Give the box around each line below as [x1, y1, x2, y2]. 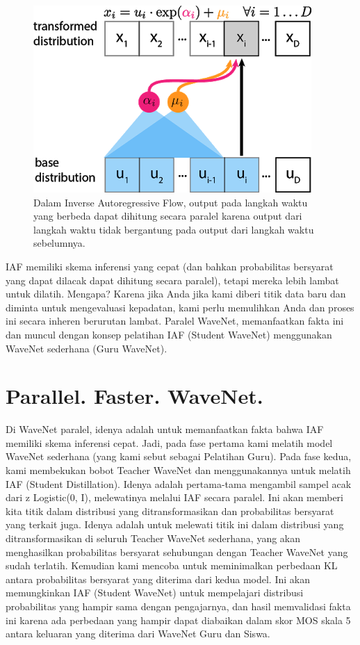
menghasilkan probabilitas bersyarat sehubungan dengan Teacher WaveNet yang [6, 544, 348, 559]
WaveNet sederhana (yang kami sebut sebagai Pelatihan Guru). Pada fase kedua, [6, 449, 352, 464]
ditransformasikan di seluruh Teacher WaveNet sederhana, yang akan [6, 531, 301, 545]
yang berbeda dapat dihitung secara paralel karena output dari [33, 209, 302, 223]
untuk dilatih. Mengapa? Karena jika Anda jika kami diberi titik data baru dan [6, 286, 346, 301]
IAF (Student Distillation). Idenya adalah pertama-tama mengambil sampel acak [6, 476, 352, 491]
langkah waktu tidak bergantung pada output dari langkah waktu [33, 222, 314, 236]
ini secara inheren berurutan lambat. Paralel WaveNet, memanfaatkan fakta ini [6, 313, 344, 328]
